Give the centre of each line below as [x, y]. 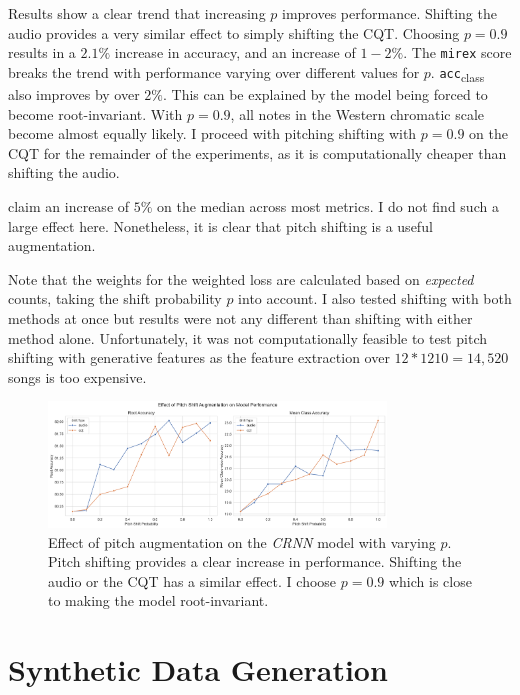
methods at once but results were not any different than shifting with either [240, 317]
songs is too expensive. [77, 376]
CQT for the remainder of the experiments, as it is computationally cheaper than [257, 152]
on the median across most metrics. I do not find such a [328, 205]
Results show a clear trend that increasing [137, 13]
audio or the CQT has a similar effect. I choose [192, 580]
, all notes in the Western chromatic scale [357, 113]
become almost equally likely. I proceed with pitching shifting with [212, 133]
